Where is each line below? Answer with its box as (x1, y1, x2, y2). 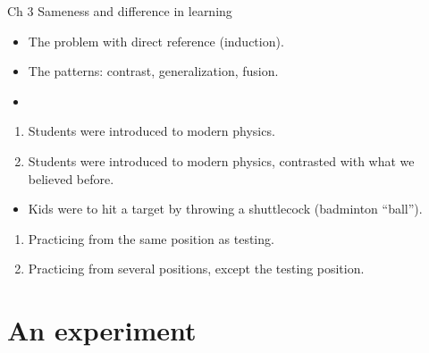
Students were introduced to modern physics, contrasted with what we (28, 151, 415, 170)
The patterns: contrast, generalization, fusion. (28, 62, 279, 80)
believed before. (28, 169, 114, 188)
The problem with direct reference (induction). (28, 31, 284, 50)
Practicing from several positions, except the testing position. (28, 259, 365, 278)
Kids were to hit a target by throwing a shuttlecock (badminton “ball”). (28, 199, 423, 218)
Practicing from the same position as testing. (28, 229, 274, 248)
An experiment (7, 312, 197, 349)
